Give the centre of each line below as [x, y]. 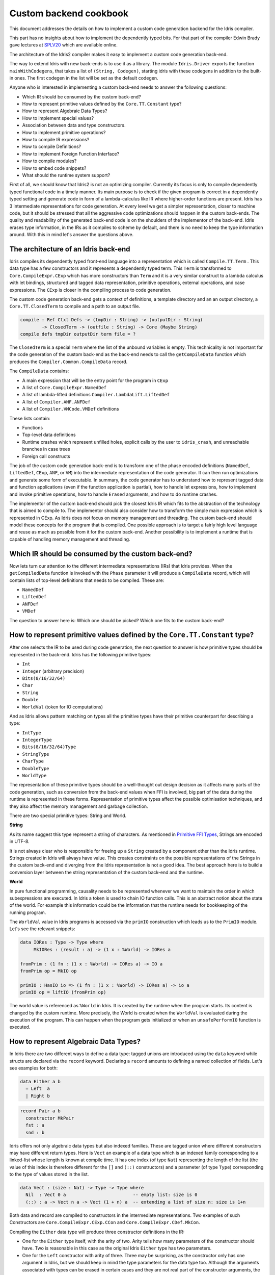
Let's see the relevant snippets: [42, 929]
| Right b [38, 1096]
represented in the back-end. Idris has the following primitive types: [80, 654]
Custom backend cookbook [69, 13]
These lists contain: [30, 418]
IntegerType [37, 740]
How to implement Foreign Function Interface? [71, 154]
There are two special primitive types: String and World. [68, 815]
